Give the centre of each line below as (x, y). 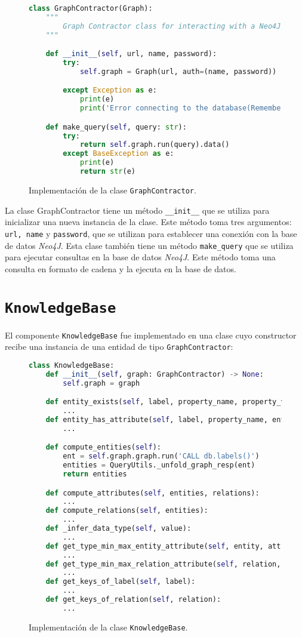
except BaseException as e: (118, 154)
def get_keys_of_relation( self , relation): (133, 600)
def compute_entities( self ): (103, 447)
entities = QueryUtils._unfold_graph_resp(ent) (159, 465)
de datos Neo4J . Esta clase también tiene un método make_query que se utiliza (149, 245)
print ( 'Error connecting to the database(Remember (182, 108)
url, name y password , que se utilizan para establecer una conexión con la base (151, 233)
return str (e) (107, 172)
